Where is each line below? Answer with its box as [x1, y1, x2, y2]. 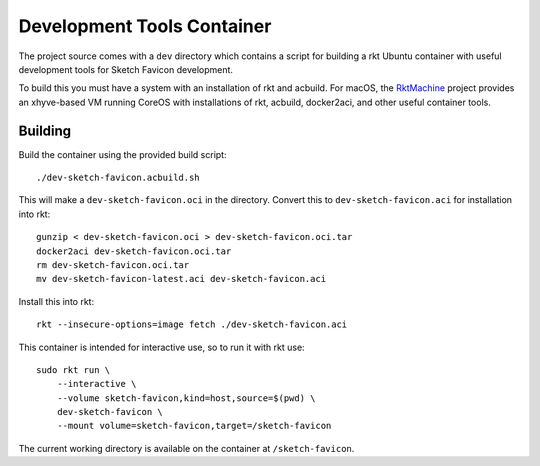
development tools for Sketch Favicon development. [18, 63, 234, 75]
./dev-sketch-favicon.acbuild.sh [36, 172, 200, 184]
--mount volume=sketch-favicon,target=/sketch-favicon [56, 420, 332, 432]
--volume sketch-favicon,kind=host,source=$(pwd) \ [56, 392, 316, 404]
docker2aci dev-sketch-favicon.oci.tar [36, 245, 232, 257]
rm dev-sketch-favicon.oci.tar [36, 259, 190, 270]
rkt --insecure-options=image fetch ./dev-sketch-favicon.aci [36, 319, 348, 330]
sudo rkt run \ [36, 364, 111, 375]
